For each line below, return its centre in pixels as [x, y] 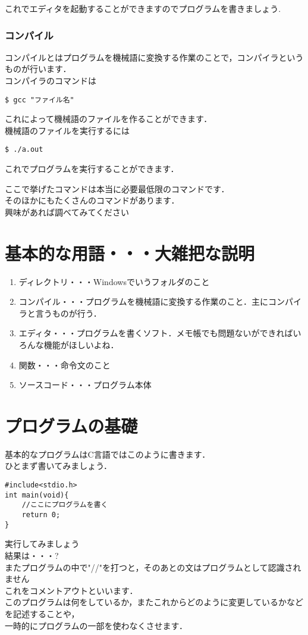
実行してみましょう [42, 544]
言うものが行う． [68, 313]
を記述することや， [42, 613]
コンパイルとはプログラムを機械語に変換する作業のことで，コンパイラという [154, 57]
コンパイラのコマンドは [51, 80]
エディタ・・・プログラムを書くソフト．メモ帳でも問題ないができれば [156, 333]
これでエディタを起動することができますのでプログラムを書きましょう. [143, 8]
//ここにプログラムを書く [65, 505]
